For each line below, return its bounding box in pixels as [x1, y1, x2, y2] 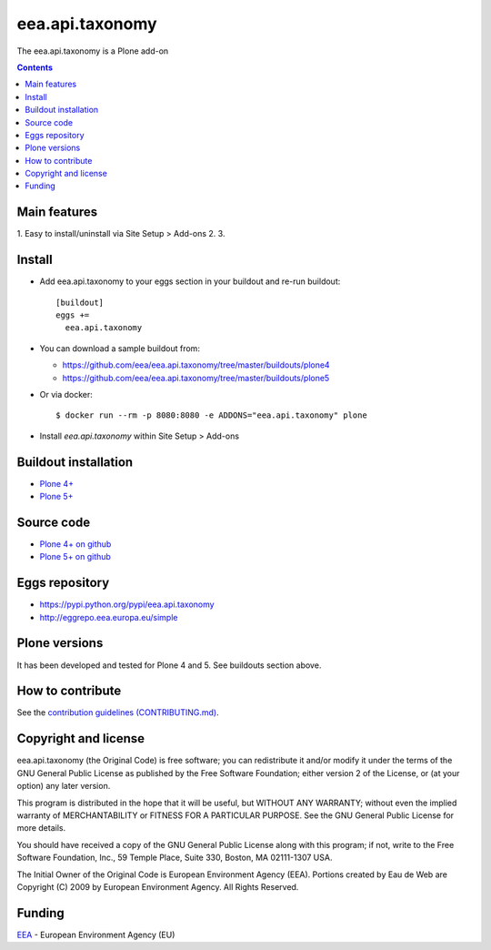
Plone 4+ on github [39, 538, 112, 550]
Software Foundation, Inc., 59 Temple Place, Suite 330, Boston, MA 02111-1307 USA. [16, 852, 333, 864]
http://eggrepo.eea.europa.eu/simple [39, 611, 178, 622]
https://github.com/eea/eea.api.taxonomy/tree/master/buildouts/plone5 [62, 372, 330, 383]
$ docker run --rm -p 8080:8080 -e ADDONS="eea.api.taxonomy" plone [55, 410, 367, 420]
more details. [16, 823, 66, 834]
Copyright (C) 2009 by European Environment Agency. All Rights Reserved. [16, 881, 299, 892]
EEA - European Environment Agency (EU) [16, 929, 175, 940]
